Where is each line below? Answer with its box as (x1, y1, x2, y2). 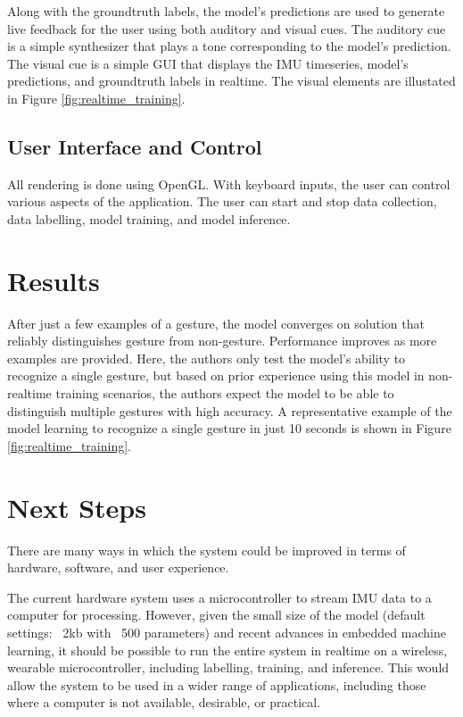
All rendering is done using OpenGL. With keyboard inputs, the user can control (7, 174, 451, 193)
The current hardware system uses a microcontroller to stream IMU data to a (7, 588, 432, 606)
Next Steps (7, 488, 146, 525)
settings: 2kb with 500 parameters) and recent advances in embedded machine (7, 622, 446, 641)
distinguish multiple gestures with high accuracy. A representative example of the (7, 401, 452, 420)
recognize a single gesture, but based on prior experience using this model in (7, 366, 425, 385)
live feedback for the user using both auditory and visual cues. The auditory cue (7, 19, 446, 38)
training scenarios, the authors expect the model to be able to (55, 384, 394, 403)
